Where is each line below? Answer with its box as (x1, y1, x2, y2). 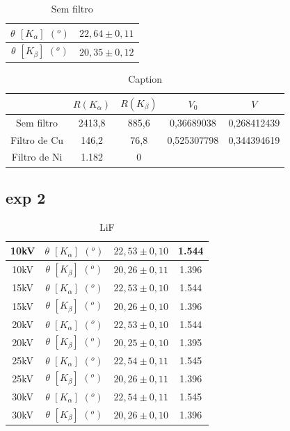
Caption (128, 71, 163, 86)
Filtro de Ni (11, 149, 63, 164)
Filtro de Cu (10, 132, 64, 147)
